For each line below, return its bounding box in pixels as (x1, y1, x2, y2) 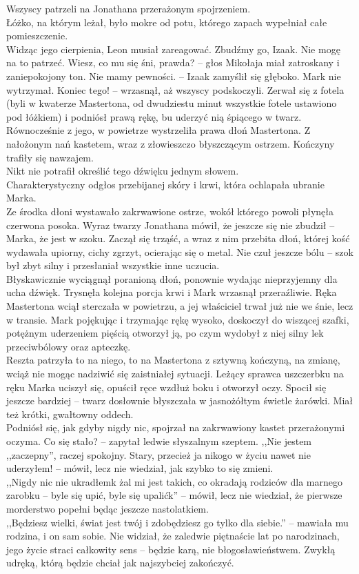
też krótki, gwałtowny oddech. (6, 406, 134, 421)
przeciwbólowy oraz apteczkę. (6, 339, 131, 353)
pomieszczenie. (6, 28, 68, 43)
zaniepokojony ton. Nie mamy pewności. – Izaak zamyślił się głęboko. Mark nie (6, 68, 341, 83)
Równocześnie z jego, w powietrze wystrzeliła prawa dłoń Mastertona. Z (6, 123, 311, 137)
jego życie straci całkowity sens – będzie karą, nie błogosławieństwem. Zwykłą (6, 542, 336, 556)
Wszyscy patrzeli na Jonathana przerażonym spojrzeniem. (6, 1, 251, 15)
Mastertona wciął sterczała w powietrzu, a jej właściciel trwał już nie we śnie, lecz (6, 299, 353, 313)
